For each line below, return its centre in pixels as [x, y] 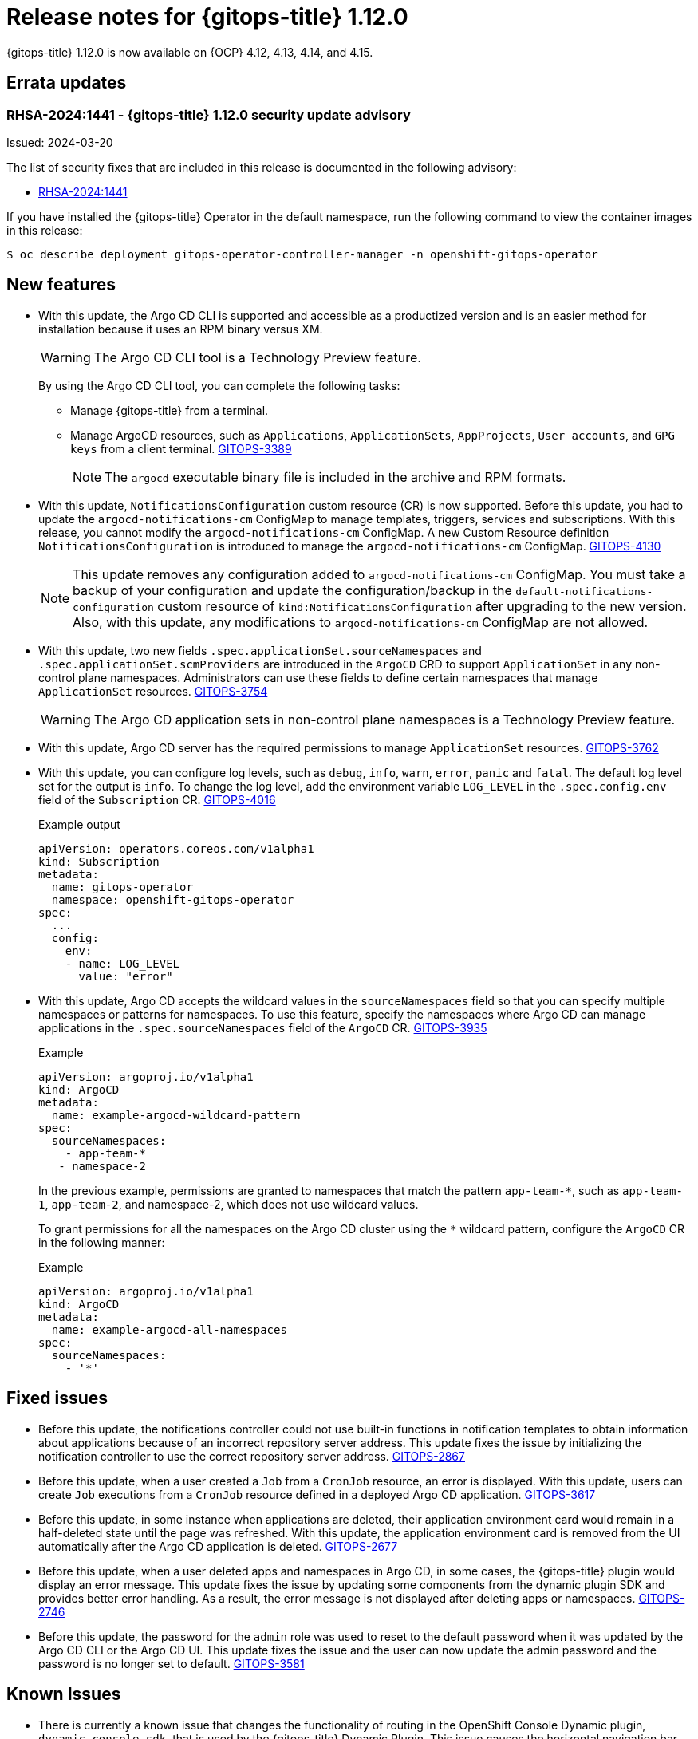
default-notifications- [584, 591]
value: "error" [126, 976]
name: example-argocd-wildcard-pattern [176, 1115]
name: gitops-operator [122, 887]
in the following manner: [102, 1242]
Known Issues [64, 1694]
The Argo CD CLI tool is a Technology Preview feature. [257, 357]
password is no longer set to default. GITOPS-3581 [172, 1663]
